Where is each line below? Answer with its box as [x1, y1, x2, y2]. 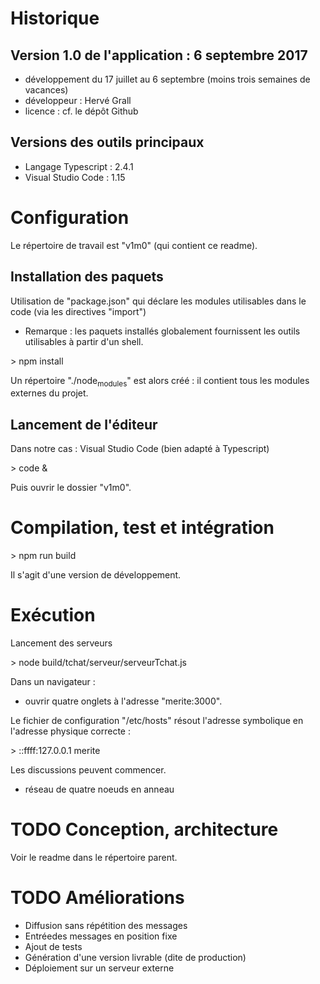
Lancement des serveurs [10, 637, 113, 649]
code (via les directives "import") [10, 305, 147, 317]
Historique [10, 7, 100, 30]
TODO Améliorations [10, 887, 185, 909]
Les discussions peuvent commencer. [10, 764, 167, 776]
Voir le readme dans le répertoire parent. [10, 851, 178, 863]
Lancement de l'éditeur [10, 416, 158, 433]
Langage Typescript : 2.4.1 [24, 160, 134, 172]
